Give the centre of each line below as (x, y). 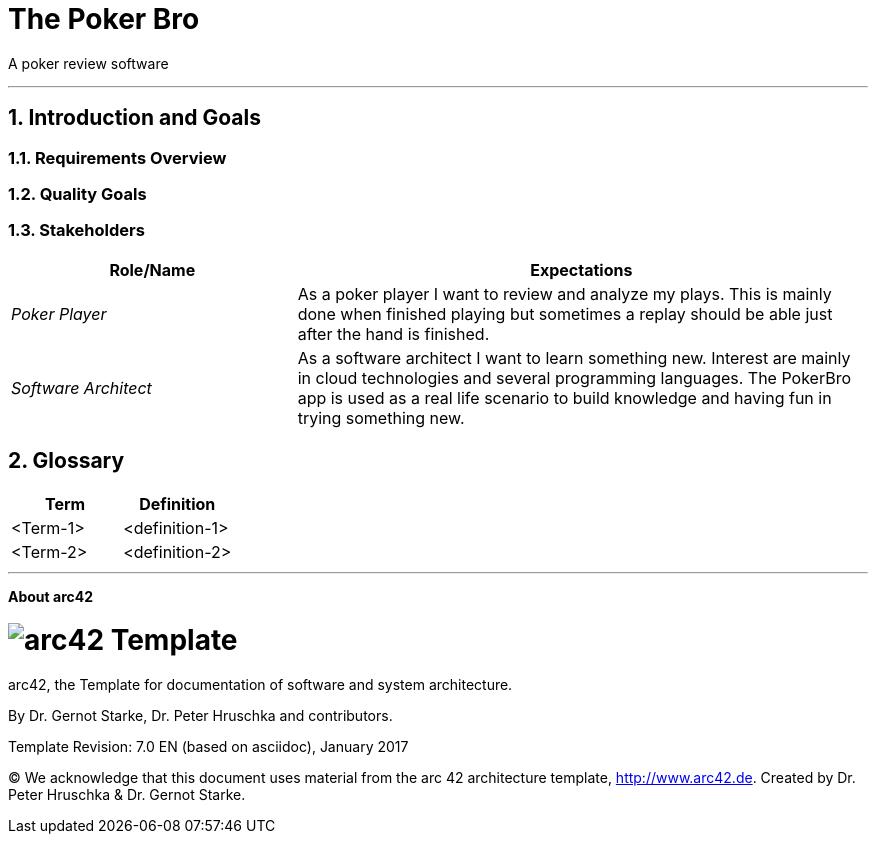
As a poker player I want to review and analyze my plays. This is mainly (564, 293)
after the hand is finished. (393, 333)
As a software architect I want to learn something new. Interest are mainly (574, 357)
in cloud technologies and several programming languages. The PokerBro (574, 377)
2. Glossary (66, 461)
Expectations (581, 269)
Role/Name (152, 269)
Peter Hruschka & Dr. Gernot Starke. (127, 795)
